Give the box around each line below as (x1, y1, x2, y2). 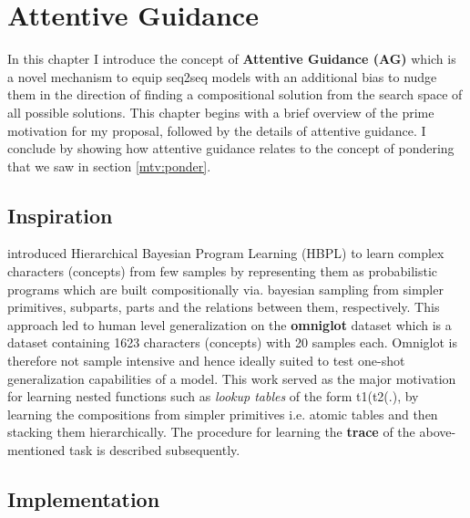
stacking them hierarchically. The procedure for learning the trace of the (7, 422, 415, 441)
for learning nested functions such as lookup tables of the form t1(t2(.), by (7, 387, 419, 406)
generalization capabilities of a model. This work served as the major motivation (7, 368, 456, 388)
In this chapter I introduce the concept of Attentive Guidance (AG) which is (7, 49, 456, 68)
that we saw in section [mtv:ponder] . (7, 156, 211, 175)
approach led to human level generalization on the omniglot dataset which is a (7, 315, 452, 334)
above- (419, 422, 456, 441)
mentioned (7, 440, 66, 460)
